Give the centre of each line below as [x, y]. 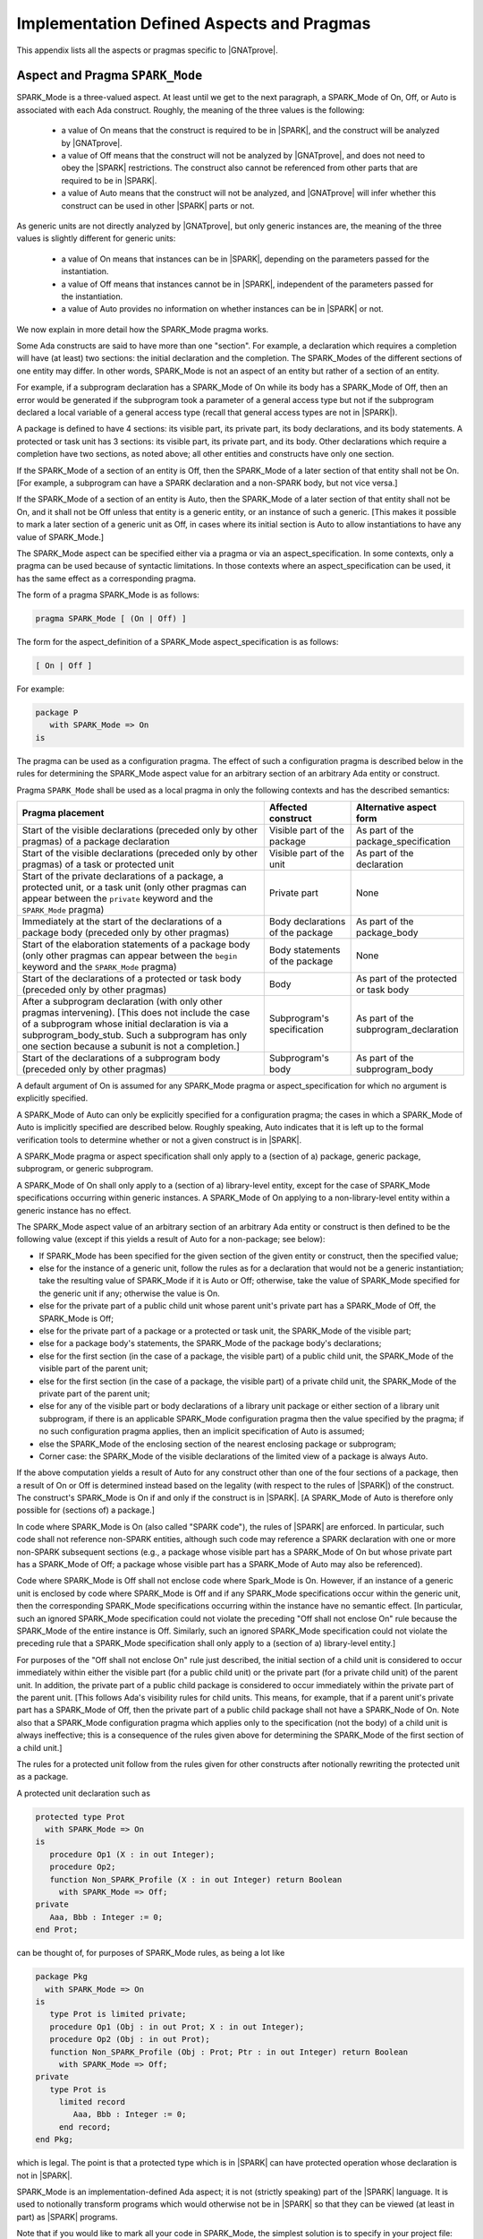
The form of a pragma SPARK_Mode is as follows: [108, 595]
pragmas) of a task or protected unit [98, 864]
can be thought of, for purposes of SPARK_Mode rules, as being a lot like [151, 1953]
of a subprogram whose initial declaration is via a [125, 1024]
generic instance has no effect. [74, 1210]
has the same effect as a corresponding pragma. [106, 579]
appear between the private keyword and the [118, 898]
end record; [85, 2127]
